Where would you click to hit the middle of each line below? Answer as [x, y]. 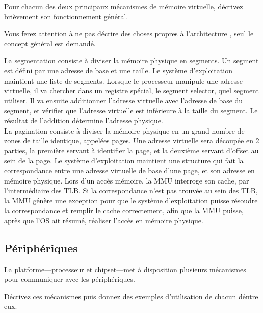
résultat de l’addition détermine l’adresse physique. [84, 120]
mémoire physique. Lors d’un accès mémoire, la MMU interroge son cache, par [127, 180]
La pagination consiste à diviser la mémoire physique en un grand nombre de [124, 130]
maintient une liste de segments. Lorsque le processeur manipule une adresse [123, 80]
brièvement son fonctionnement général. [66, 16]
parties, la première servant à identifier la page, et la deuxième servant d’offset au [131, 150]
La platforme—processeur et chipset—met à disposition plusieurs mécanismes [125, 269]
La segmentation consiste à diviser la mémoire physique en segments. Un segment [131, 60]
